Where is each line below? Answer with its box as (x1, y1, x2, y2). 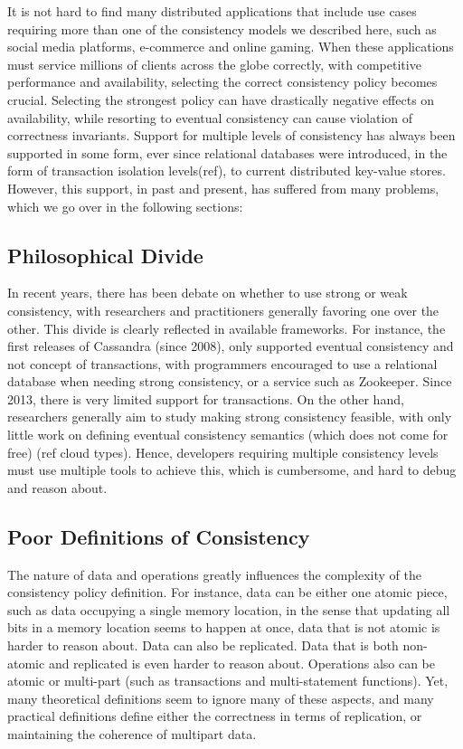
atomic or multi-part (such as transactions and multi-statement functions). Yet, (7, 671, 449, 690)
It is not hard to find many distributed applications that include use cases (7, 2, 417, 20)
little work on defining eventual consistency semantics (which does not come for (7, 425, 449, 444)
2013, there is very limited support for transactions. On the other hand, (7, 389, 404, 408)
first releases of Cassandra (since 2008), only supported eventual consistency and (7, 337, 454, 356)
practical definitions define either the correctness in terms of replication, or (7, 706, 422, 725)
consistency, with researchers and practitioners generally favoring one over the (7, 300, 439, 319)
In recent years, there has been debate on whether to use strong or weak (7, 283, 408, 302)
